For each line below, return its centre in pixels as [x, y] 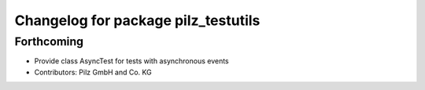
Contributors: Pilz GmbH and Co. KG [93, 72]
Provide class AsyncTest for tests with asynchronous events [132, 61]
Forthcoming [49, 41]
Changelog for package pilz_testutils [137, 20]
